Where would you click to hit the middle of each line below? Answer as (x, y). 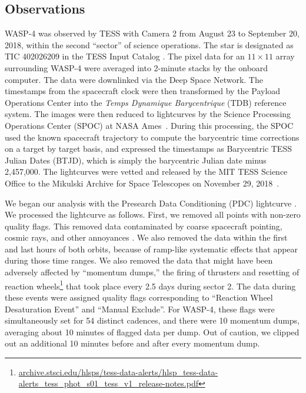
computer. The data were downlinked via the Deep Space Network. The (134, 79)
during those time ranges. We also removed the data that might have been (139, 260)
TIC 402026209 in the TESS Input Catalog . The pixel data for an (125, 56)
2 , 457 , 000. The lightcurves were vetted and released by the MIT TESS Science (146, 171)
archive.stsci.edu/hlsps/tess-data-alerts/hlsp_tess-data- (118, 372)
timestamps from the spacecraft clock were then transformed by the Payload (143, 91)
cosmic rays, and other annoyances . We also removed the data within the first (146, 237)
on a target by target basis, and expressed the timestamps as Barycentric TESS (148, 149)
